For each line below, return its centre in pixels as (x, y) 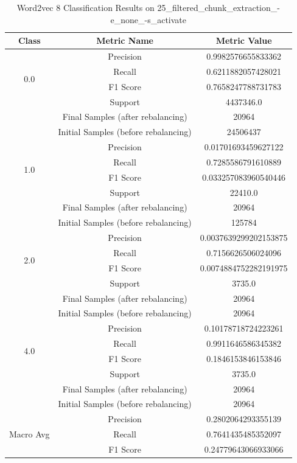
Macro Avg (30, 434)
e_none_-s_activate (148, 19)
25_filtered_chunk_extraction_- (218, 7)
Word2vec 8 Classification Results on (86, 7)
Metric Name (125, 40)
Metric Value (244, 40)
